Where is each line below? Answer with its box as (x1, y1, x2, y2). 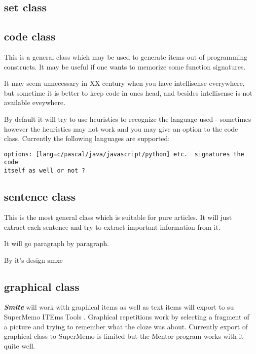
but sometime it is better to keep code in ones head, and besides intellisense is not (4, 87, 253, 98)
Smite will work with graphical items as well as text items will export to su (4, 302, 234, 312)
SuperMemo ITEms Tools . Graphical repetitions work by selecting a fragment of (4, 312, 250, 322)
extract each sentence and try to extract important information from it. (4, 221, 220, 232)
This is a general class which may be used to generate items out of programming (4, 51, 248, 62)
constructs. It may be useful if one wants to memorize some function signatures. (4, 61, 246, 71)
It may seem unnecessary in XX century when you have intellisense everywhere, (4, 78, 245, 88)
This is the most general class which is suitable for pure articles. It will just (4, 212, 232, 222)
